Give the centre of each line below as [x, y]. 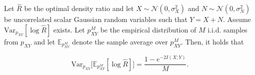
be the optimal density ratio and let [79, 8]
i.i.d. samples [227, 29]
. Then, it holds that [212, 41]
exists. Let [69, 29]
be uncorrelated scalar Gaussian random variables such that [96, 19]
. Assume [237, 19]
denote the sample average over [120, 41]
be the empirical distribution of [148, 29]
